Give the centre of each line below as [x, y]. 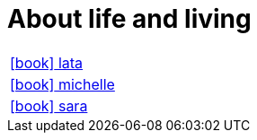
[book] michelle [62, 84]
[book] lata [47, 62]
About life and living [129, 19]
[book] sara [49, 105]
